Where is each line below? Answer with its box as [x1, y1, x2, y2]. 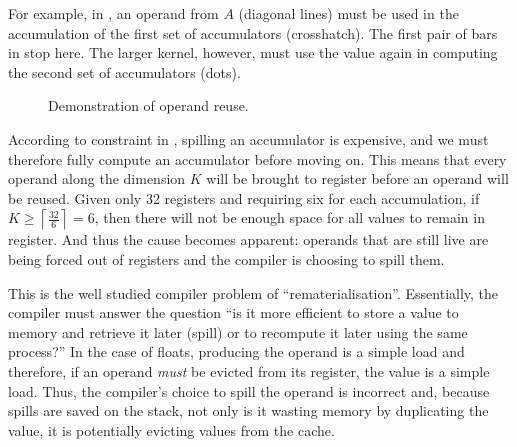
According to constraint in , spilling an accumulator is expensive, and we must [8, 128, 489, 149]
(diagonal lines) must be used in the [238, 3, 459, 23]
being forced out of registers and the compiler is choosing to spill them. [8, 248, 445, 269]
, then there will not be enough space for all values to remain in [94, 207, 485, 228]
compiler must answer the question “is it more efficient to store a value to [8, 302, 459, 323]
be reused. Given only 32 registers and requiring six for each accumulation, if [8, 187, 480, 208]
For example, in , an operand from [8, 3, 219, 23]
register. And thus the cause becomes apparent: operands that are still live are [8, 229, 489, 250]
